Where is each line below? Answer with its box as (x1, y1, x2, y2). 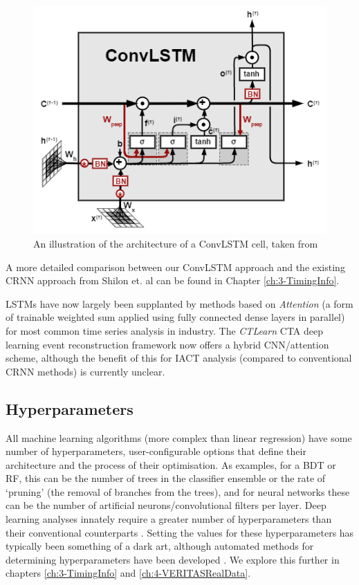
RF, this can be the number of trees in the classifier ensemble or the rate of (6, 471, 326, 485)
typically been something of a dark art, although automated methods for (6, 539, 314, 553)
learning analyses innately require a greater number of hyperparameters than (6, 512, 332, 526)
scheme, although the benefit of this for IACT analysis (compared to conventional (6, 351, 352, 365)
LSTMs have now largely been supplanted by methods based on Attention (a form (6, 296, 353, 310)
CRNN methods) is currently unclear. (6, 364, 165, 378)
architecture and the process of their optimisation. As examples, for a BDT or (6, 457, 336, 472)
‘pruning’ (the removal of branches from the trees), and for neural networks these (6, 484, 350, 499)
